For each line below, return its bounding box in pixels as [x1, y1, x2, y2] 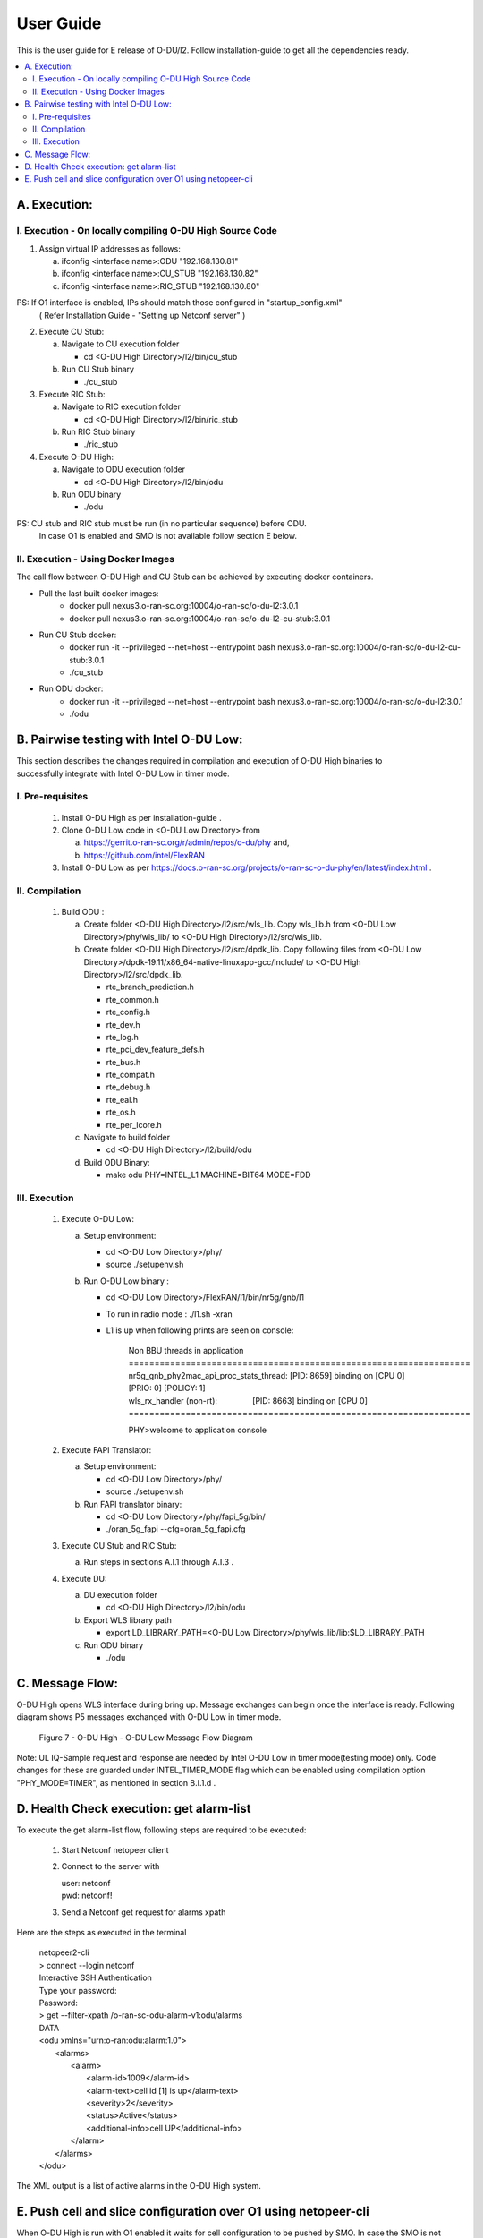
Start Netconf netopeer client [61, 1845, 169, 1856]
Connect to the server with [61, 1861, 160, 1872]
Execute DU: [61, 1573, 107, 1584]
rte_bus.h [106, 1056, 141, 1067]
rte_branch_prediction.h [106, 981, 194, 993]
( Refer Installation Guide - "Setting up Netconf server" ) [38, 310, 246, 320]
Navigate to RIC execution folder [61, 401, 181, 412]
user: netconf [61, 1877, 111, 1888]
